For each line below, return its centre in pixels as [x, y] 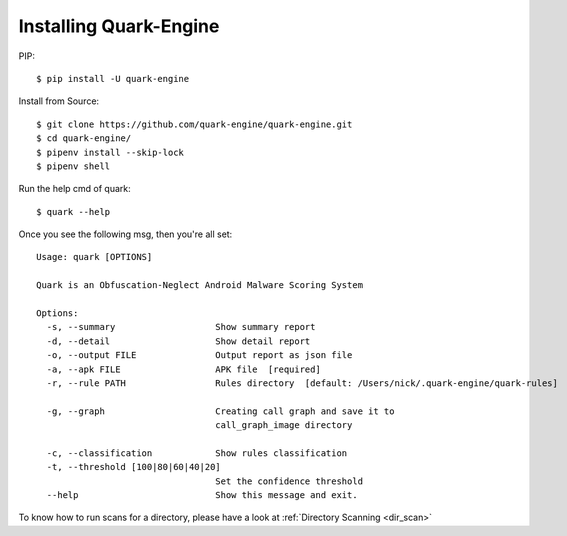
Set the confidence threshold [289, 481]
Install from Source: [59, 101]
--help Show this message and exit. [202, 495]
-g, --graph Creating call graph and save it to [220, 411]
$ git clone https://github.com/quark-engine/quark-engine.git [194, 124]
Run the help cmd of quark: [74, 189]
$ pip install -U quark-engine [113, 78]
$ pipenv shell [73, 166]
